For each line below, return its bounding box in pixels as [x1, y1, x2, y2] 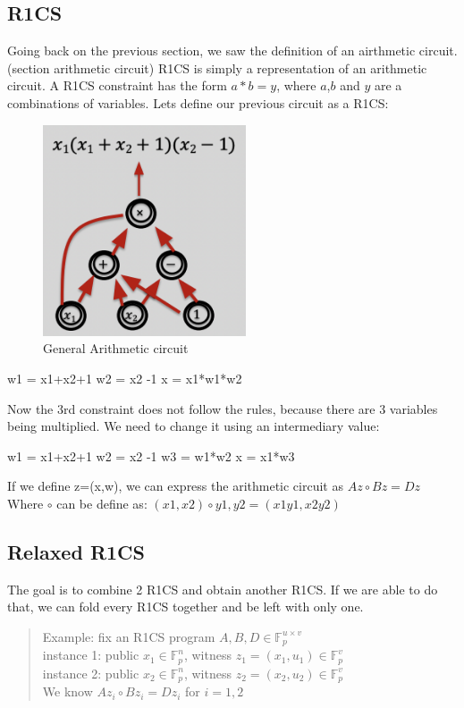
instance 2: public [42, 663, 139, 682]
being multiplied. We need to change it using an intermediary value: [7, 417, 380, 435]
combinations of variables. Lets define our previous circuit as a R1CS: [7, 93, 389, 112]
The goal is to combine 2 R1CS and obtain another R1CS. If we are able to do [7, 579, 438, 598]
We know [42, 682, 93, 701]
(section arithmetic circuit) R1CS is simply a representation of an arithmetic [7, 58, 427, 77]
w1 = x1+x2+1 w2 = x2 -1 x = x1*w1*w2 [7, 368, 242, 387]
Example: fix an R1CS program [42, 627, 215, 645]
